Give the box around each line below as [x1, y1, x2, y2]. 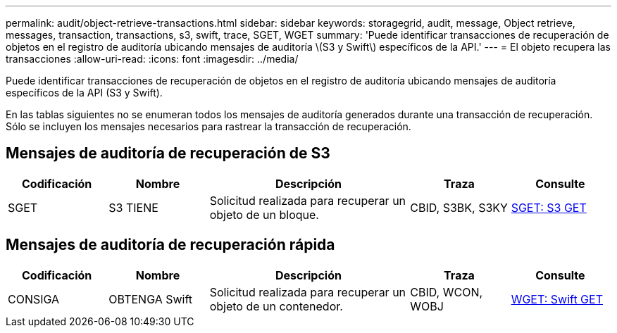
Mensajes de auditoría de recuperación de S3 [6, 144, 330, 163]
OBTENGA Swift [108, 291, 193, 306]
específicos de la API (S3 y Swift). [6, 87, 163, 99]
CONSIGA [8, 291, 60, 306]
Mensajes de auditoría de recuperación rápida [6, 236, 335, 254]
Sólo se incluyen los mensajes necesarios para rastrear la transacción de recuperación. [6, 120, 411, 132]
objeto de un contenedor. [209, 299, 343, 313]
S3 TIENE [108, 200, 158, 215]
